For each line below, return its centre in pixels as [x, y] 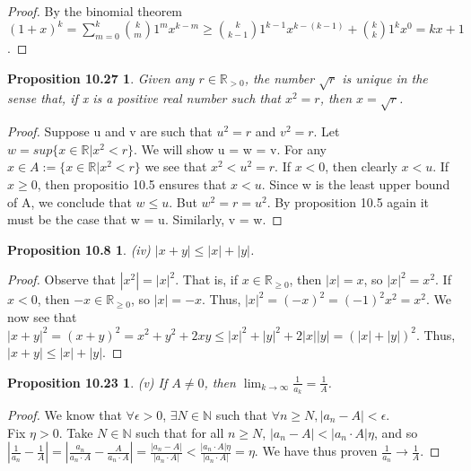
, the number [279, 78]
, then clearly [361, 166]
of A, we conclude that [70, 201]
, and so [396, 432]
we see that [176, 166]
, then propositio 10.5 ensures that [132, 184]
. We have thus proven [316, 451]
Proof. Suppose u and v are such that [110, 131]
